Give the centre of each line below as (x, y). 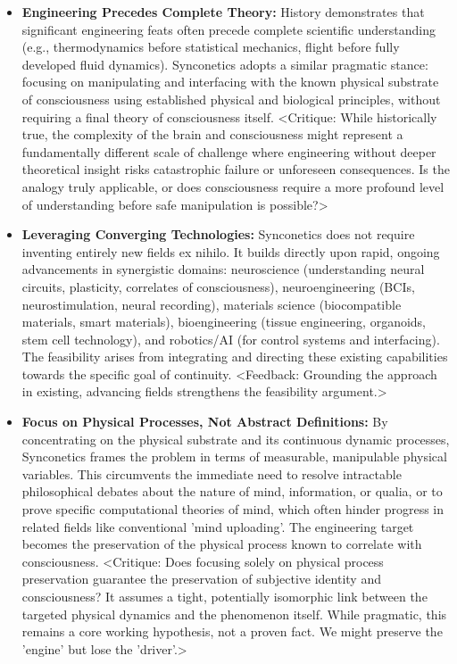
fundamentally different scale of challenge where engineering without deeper (229, 151)
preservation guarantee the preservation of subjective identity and (201, 579)
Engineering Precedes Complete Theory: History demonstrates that (223, 12)
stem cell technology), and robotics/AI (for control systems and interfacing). (231, 339)
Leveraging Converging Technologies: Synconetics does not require (218, 234)
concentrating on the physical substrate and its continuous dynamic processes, (236, 439)
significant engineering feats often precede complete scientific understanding (228, 29)
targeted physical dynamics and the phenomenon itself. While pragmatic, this (234, 614)
